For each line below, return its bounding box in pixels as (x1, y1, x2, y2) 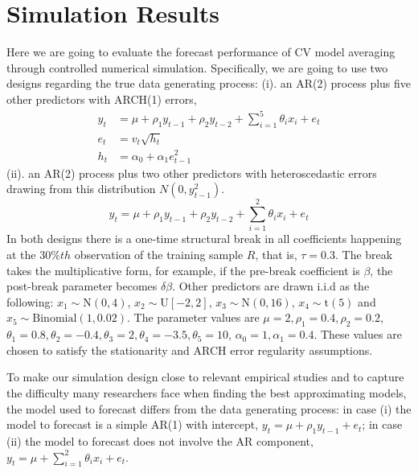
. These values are (313, 326, 402, 343)
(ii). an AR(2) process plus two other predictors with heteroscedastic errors (6, 164, 377, 181)
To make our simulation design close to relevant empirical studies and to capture (6, 368, 404, 385)
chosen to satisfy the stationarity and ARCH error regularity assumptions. (6, 341, 373, 358)
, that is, (255, 245, 297, 262)
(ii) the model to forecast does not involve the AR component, (6, 432, 313, 449)
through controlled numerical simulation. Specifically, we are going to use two (6, 59, 388, 76)
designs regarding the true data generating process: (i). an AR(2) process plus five (6, 75, 412, 92)
